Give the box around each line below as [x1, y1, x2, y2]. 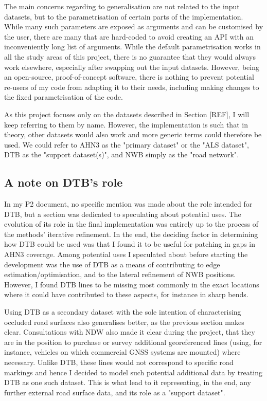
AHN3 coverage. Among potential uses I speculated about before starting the [4, 249, 248, 260]
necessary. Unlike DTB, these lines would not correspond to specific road [4, 357, 234, 368]
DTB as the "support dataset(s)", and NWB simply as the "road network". [4, 149, 239, 160]
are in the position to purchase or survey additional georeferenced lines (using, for [4, 336, 262, 347]
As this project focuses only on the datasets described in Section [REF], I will [4, 108, 250, 119]
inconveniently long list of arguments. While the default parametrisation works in [4, 41, 261, 52]
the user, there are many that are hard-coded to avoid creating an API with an [4, 31, 254, 42]
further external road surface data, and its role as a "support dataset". [4, 387, 225, 397]
